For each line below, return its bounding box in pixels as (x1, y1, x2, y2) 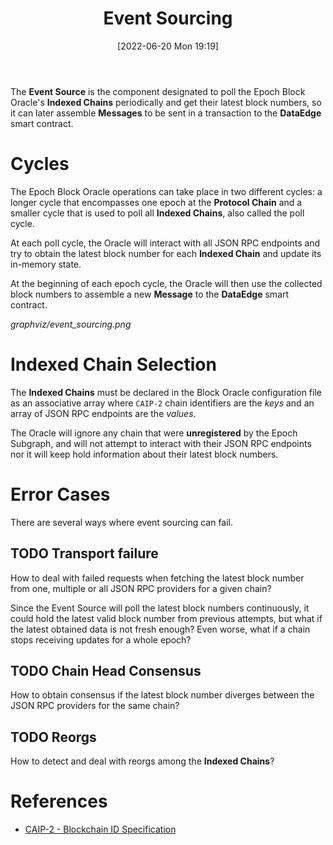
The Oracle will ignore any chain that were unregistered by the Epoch (10, 427, 298, 439)
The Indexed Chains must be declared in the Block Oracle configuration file (10, 386, 322, 398)
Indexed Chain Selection (10, 353, 217, 376)
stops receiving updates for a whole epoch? (10, 633, 192, 646)
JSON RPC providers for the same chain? (10, 700, 180, 712)
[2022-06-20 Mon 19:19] (117, 40, 219, 52)
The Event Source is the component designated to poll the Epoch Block (10, 85, 306, 97)
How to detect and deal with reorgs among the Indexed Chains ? (10, 755, 275, 767)
